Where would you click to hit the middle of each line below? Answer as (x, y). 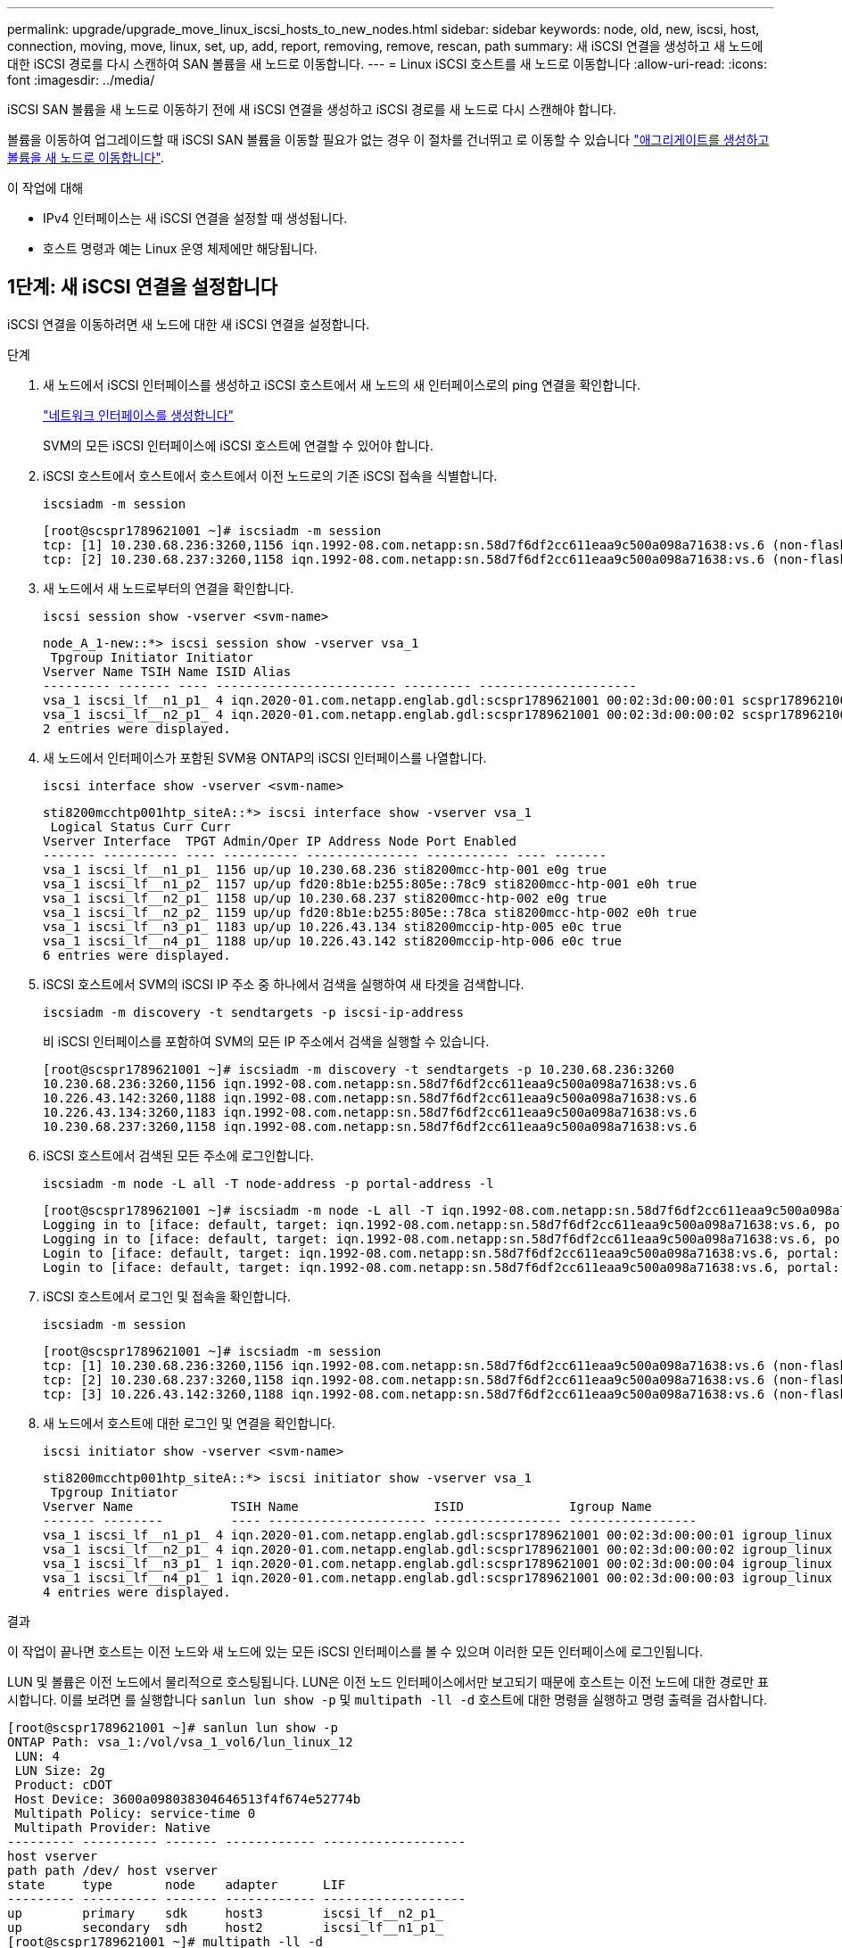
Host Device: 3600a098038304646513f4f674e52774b (188, 1799)
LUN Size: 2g (60, 1770)
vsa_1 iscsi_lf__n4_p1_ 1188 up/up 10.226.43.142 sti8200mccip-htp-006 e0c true (333, 941)
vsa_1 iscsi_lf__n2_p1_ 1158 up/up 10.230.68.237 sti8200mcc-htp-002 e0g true (325, 898)
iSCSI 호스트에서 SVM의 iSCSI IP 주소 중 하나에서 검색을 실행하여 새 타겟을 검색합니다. (284, 984)
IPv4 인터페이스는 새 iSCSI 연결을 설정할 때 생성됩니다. (195, 218)
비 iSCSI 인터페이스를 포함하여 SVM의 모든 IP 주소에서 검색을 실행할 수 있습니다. (266, 1041)
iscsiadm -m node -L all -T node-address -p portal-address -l (268, 1183)
